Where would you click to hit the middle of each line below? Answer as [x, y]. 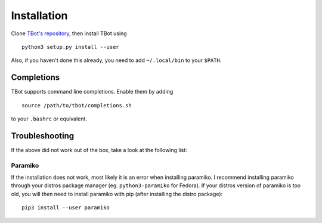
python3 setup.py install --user [70, 47]
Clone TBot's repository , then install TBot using [69, 33]
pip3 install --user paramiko [66, 208]
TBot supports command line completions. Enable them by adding [92, 92]
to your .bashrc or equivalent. [49, 119]
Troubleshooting [43, 136]
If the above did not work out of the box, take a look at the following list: [99, 150]
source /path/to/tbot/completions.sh [77, 105]
